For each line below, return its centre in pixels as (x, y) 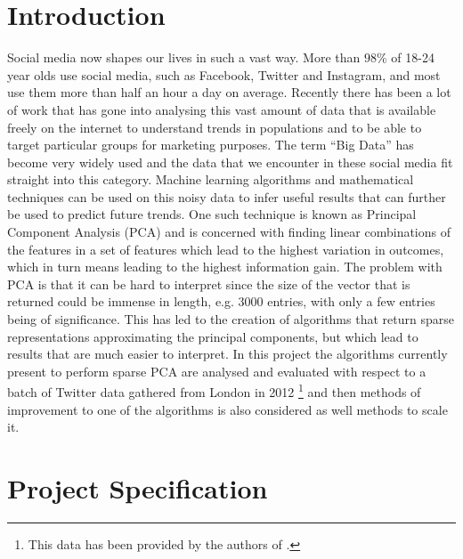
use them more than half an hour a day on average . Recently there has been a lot (229, 92)
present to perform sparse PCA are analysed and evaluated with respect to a (217, 371)
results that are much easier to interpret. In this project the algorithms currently (227, 354)
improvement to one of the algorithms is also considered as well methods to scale (227, 409)
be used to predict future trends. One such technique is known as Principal (212, 214)
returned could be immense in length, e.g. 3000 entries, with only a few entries (221, 301)
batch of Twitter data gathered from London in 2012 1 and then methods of (214, 391)
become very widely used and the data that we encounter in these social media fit (230, 162)
